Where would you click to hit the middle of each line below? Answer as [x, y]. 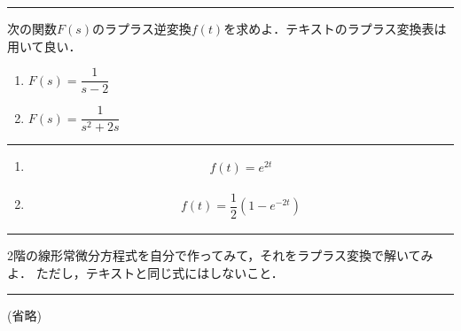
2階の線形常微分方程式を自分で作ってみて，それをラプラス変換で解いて [214, 254]
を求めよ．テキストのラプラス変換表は [335, 28]
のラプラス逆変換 [142, 28]
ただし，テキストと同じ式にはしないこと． [160, 272]
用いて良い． [44, 46]
